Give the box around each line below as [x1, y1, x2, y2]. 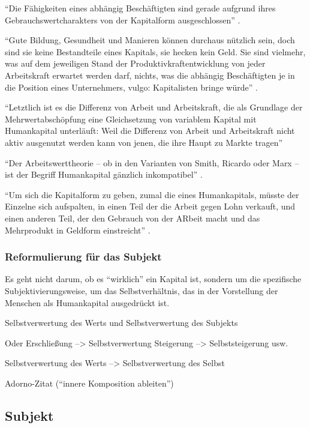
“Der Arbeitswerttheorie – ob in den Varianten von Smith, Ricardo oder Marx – [5, 156, 299, 169]
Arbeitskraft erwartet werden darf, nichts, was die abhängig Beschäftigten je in [5, 68, 295, 81]
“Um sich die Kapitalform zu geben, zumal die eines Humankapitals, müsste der [5, 188, 299, 200]
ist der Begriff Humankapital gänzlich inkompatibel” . [5, 168, 203, 181]
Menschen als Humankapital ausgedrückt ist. [5, 296, 170, 309]
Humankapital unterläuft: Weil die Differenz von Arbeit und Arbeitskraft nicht [5, 124, 295, 137]
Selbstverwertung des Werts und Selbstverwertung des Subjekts [5, 316, 238, 329]
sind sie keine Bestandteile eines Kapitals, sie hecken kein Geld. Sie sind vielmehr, [5, 45, 306, 58]
